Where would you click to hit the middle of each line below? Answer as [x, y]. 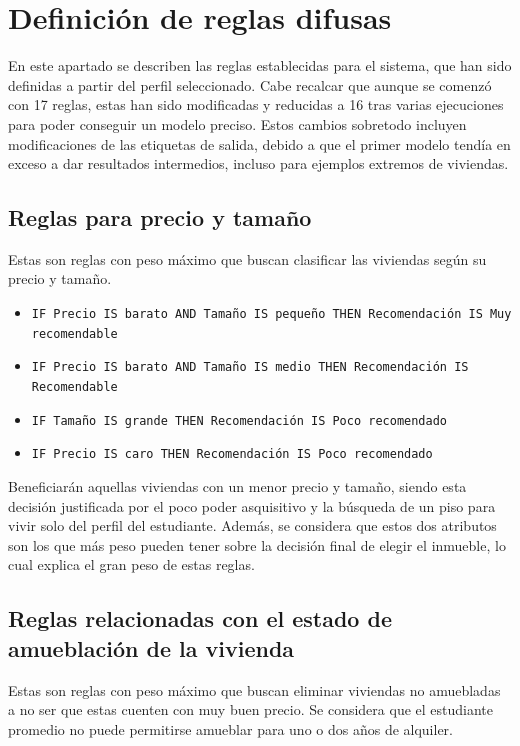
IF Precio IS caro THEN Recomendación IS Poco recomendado [232, 454]
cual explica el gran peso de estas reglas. [131, 564]
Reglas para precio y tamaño [160, 217]
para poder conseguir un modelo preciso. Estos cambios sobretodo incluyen [237, 123]
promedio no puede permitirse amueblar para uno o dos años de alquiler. [230, 728]
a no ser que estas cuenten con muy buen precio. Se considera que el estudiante [251, 709]
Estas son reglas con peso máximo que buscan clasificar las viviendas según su [247, 258]
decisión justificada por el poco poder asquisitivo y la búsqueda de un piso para [252, 505]
